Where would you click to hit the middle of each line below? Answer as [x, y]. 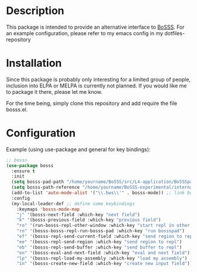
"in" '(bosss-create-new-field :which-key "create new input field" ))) [106, 264]
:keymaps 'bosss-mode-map [48, 209]
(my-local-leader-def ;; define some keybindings [73, 203]
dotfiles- [175, 33]
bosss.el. [17, 109]
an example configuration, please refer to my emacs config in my [85, 33]
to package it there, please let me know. [54, 91]
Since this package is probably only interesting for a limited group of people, [98, 79]
